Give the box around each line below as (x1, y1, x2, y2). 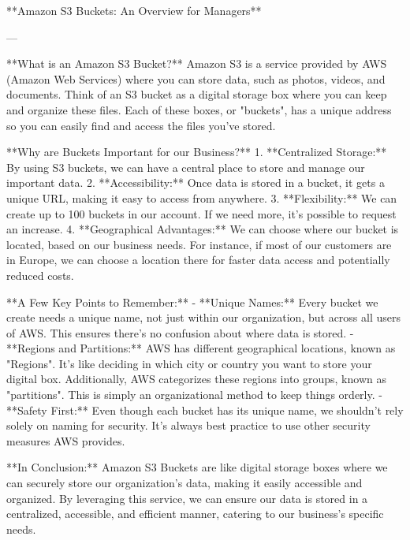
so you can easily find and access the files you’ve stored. (6, 117, 276, 133)
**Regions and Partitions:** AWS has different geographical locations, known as (6, 340, 396, 356)
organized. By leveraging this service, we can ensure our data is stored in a (6, 490, 368, 506)
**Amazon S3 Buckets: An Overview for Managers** (6, 2, 262, 18)
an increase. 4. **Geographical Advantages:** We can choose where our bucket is (6, 221, 399, 237)
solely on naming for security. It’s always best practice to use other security (6, 417, 371, 434)
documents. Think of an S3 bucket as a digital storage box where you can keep (6, 86, 387, 102)
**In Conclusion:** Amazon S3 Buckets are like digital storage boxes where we (6, 459, 388, 475)
